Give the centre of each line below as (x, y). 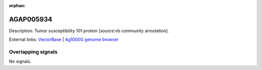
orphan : (17, 6)
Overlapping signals (33, 52)
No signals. (20, 61)
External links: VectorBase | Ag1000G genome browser (64, 40)
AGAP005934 (31, 19)
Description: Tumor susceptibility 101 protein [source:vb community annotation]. (89, 31)
